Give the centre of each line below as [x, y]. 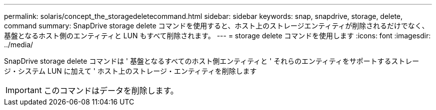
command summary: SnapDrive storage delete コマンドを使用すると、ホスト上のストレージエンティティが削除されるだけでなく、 [217, 26]
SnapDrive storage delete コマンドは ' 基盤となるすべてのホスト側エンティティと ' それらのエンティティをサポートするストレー [212, 61]
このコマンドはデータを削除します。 [111, 91]
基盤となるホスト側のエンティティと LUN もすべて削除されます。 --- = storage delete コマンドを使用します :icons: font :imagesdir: [218, 36]
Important [24, 90]
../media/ [19, 45]
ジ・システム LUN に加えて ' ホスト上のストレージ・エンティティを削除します [130, 71]
